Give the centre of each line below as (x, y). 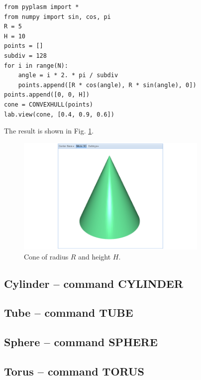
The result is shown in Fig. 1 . (49, 131)
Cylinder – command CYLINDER (94, 283)
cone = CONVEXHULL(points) (49, 104)
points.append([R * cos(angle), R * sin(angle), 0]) (107, 85)
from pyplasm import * (42, 7)
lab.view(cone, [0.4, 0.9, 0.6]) (59, 114)
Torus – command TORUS (74, 371)
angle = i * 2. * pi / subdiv (68, 75)
